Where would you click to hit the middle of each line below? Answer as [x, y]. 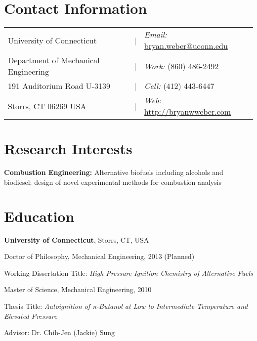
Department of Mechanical [54, 60]
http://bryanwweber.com [188, 112]
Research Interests [68, 149]
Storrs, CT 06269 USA [47, 106]
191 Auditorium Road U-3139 [59, 86]
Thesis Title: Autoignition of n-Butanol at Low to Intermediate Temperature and [126, 306]
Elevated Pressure [31, 316]
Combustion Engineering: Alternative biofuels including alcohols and [114, 172]
